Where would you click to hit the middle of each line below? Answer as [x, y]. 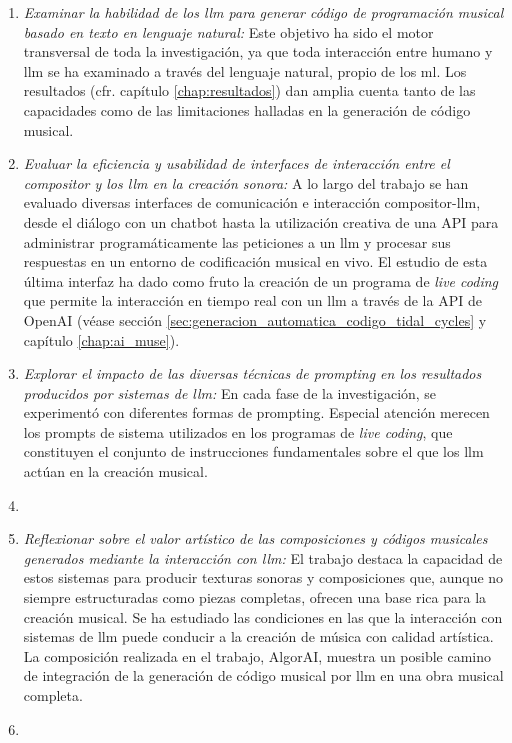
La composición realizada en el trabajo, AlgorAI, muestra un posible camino [257, 655]
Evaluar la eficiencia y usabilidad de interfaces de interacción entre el [236, 163]
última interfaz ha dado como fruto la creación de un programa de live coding [260, 280]
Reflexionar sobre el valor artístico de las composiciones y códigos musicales [255, 538]
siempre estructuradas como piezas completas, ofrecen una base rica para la [255, 597]
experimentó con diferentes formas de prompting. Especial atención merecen [256, 412]
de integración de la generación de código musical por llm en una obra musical [263, 675]
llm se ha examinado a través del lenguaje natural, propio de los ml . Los [245, 70]
